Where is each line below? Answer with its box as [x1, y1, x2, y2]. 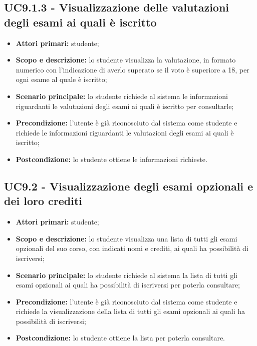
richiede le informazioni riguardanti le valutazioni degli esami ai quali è [16, 127, 234, 137]
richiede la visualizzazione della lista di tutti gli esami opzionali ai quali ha [16, 306, 245, 316]
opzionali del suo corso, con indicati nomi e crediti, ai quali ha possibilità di [16, 243, 248, 253]
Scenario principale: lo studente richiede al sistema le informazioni [16, 90, 228, 101]
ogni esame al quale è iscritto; [16, 74, 107, 84]
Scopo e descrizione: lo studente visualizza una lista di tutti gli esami [16, 233, 237, 243]
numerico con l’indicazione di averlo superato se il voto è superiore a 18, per [16, 64, 249, 74]
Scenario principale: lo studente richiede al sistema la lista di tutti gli [16, 269, 237, 280]
